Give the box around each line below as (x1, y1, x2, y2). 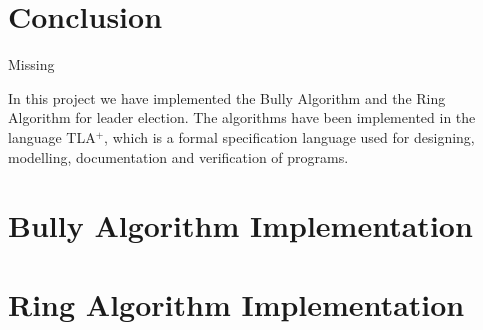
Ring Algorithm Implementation (8, 283, 465, 324)
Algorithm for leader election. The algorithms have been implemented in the (8, 107, 476, 128)
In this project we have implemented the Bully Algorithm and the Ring (8, 87, 446, 108)
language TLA (8, 126, 96, 147)
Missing (8, 54, 55, 75)
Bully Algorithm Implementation (8, 205, 473, 246)
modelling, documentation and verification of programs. (8, 146, 349, 167)
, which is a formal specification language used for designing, (104, 126, 475, 147)
